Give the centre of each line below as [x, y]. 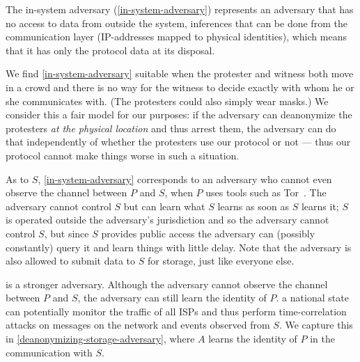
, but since [66, 233]
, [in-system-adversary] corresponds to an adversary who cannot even [185, 179]
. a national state [312, 298]
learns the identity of [253, 339]
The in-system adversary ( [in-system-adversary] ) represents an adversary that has [180, 9]
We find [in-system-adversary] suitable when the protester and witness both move [180, 73]
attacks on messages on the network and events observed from [138, 325]
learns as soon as [253, 206]
